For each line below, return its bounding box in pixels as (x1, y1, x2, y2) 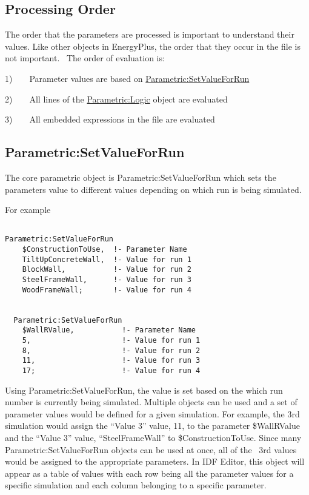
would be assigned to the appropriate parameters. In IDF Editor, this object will (5, 455, 305, 468)
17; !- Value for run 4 (22, 366, 201, 375)
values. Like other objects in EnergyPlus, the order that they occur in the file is (5, 39, 301, 52)
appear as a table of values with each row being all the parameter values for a (5, 466, 294, 479)
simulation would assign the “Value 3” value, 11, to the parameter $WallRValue (5, 419, 301, 432)
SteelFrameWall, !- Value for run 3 (22, 275, 191, 285)
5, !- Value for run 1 (22, 335, 201, 345)
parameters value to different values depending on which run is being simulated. (5, 183, 302, 195)
